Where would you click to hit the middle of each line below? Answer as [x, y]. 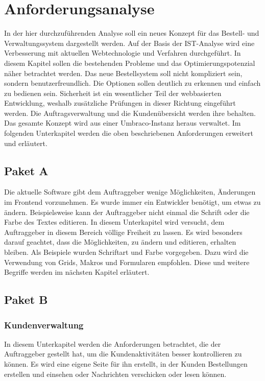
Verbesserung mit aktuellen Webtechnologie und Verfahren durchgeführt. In [123, 53]
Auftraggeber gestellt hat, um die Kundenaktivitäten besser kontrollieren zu [123, 354]
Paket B [26, 300]
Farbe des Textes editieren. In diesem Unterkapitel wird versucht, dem [114, 222]
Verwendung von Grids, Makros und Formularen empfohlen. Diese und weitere [127, 262]
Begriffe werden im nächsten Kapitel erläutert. [77, 272]
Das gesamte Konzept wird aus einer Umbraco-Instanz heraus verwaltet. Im [123, 123]
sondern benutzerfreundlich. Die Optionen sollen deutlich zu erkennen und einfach [132, 83]
